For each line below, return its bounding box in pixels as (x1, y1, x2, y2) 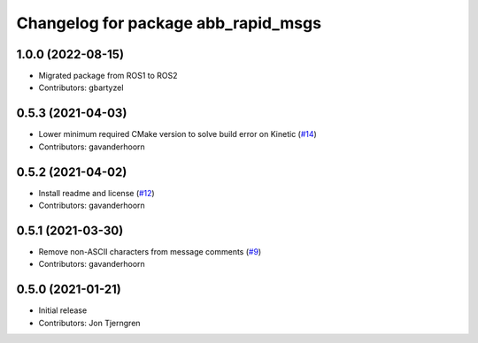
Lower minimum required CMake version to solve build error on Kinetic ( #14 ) (38, 129, 318, 140)
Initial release (38, 305, 88, 316)
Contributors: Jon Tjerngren (38, 317, 141, 328)
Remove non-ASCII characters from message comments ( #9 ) (38, 246, 262, 256)
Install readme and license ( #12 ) (38, 187, 155, 198)
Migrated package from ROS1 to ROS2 (38, 71, 178, 81)
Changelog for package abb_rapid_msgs (16, 13, 322, 33)
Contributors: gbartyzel (38, 82, 124, 93)
